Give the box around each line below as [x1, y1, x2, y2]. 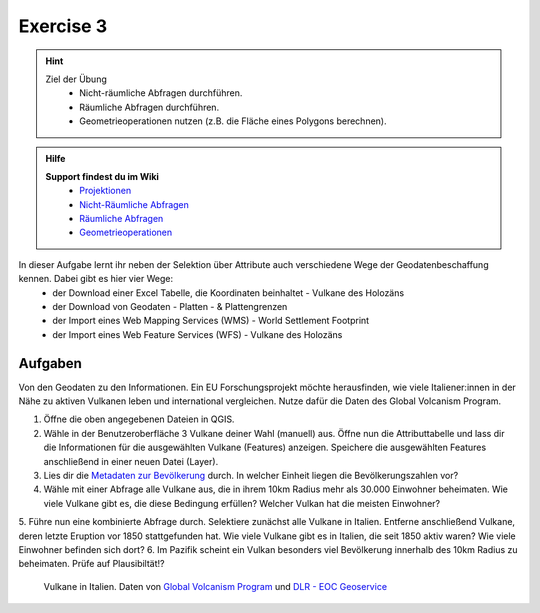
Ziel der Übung [45, 73, 107, 85]
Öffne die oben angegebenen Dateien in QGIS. [43, 413, 235, 425]
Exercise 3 [18, 15, 108, 37]
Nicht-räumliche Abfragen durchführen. [79, 87, 243, 99]
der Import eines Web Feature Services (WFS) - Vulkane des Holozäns [52, 328, 343, 340]
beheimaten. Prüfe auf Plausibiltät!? [18, 558, 165, 570]
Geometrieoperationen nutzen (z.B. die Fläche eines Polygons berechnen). [79, 115, 387, 127]
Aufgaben [18, 355, 82, 372]
